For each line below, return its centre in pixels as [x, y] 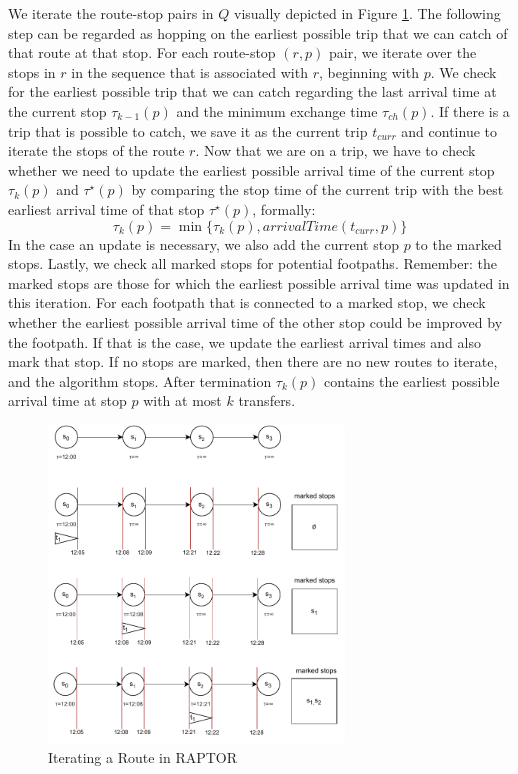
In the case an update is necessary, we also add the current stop [203, 243]
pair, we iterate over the [403, 52]
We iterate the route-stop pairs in [111, 13]
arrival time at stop [67, 400]
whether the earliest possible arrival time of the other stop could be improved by [255, 321]
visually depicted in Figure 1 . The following [367, 13]
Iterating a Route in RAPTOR [143, 757]
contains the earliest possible [412, 380]
